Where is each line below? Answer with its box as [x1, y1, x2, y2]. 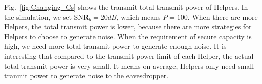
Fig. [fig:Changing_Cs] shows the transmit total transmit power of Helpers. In [4, 2, 248, 12]
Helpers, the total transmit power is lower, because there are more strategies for [4, 21, 252, 32]
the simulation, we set [4, 11, 72, 22]
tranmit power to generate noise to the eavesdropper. [4, 70, 169, 81]
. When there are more [187, 11, 258, 22]
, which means [116, 11, 161, 22]
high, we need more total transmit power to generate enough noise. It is [4, 41, 227, 51]
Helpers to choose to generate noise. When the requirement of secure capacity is [4, 31, 252, 41]
